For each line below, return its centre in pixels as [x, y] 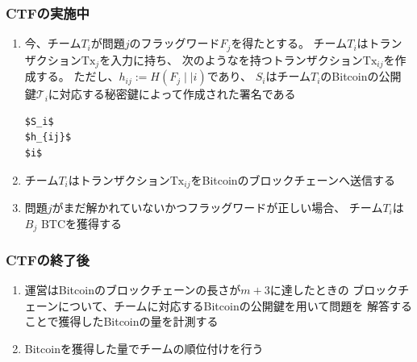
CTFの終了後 [48, 259]
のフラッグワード [175, 43]
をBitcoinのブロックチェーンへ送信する [293, 179]
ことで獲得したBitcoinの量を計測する [121, 321]
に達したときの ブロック [334, 290]
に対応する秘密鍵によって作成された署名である [172, 94]
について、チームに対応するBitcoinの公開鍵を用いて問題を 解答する [235, 305]
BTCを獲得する [81, 223]
